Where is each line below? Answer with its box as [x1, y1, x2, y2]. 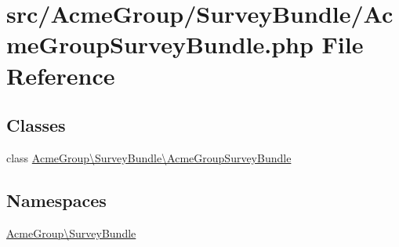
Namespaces [6, 187, 107, 212]
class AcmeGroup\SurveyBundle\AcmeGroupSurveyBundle [6, 149, 292, 165]
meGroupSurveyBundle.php [6, 28, 314, 60]
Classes [6, 113, 66, 137]
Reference [6, 59, 115, 91]
